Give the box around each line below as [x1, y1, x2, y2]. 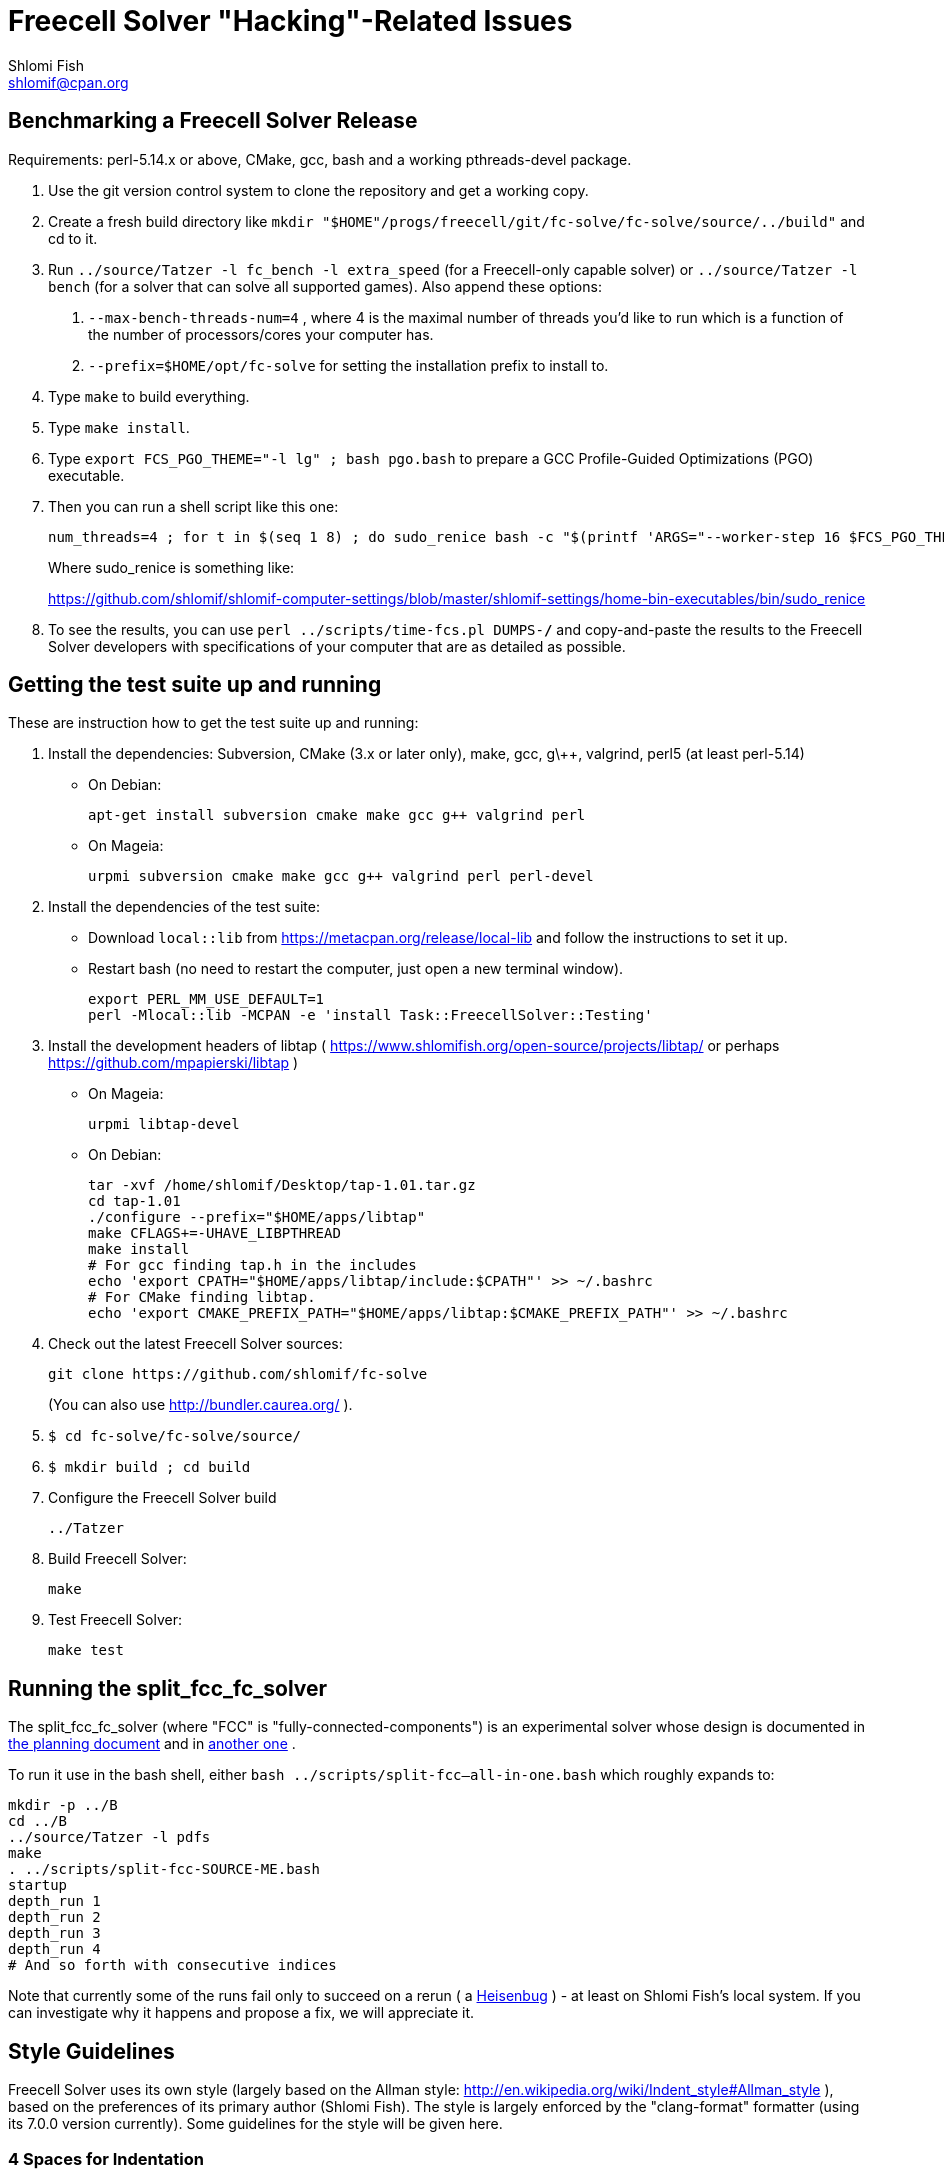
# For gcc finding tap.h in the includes [88, 1257, 417, 1274]
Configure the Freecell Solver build [48, 1489, 277, 1507]
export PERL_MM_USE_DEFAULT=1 [88, 991, 325, 1008]
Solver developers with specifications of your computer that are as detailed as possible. [48, 637, 626, 655]
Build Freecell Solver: [48, 1550, 187, 1568]
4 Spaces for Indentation [8, 2148, 204, 2169]
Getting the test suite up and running [8, 672, 382, 698]
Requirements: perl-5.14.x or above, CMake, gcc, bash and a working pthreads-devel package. [8, 150, 632, 168]
